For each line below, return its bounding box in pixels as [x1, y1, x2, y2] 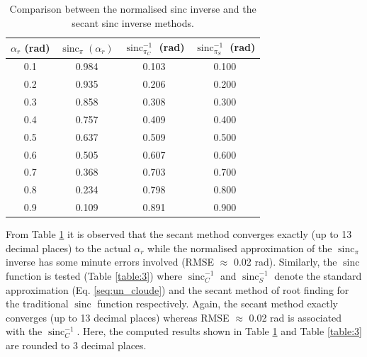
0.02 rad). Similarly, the [233, 254, 337, 269]
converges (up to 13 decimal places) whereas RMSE [6, 310, 230, 324]
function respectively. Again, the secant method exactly [97, 296, 338, 311]
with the [6, 324, 43, 339]
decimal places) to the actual [6, 240, 131, 255]
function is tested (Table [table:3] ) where [6, 268, 183, 283]
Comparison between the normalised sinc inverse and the [9, 1, 256, 16]
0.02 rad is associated [249, 310, 342, 324]
